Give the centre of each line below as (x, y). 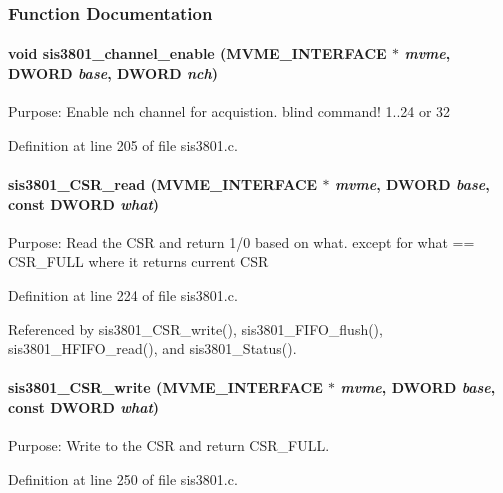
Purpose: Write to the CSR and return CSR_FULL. (169, 445)
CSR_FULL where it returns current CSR (138, 261)
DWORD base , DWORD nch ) (113, 73)
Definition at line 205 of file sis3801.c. (123, 144)
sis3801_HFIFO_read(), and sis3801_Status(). (152, 348)
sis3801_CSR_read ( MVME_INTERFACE (163, 184)
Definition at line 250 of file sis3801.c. (123, 478)
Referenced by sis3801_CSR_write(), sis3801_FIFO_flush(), (195, 328)
